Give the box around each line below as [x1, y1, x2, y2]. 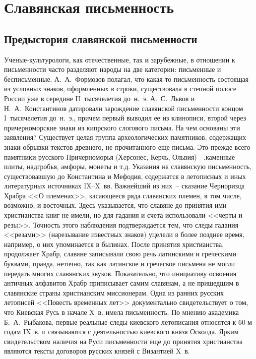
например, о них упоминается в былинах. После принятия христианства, [4, 239, 224, 249]
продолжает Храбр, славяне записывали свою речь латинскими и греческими [4, 248, 237, 259]
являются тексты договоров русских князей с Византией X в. [4, 346, 190, 356]
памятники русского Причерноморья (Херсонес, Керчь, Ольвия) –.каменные [4, 151, 235, 162]
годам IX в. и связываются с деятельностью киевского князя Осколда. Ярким [4, 326, 239, 337]
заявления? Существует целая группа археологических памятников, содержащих [4, 132, 247, 142]
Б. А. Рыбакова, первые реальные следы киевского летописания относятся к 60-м [4, 316, 252, 327]
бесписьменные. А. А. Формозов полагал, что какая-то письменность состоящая [4, 73, 249, 84]
